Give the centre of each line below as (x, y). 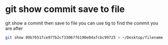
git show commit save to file (65, 9)
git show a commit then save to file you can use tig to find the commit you (82, 23)
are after (14, 28)
